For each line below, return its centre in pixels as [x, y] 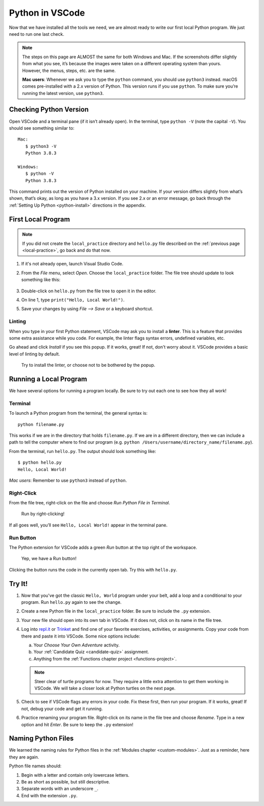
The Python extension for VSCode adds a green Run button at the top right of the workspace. [103, 547]
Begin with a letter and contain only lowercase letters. [75, 775]
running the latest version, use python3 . [63, 93]
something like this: [41, 280]
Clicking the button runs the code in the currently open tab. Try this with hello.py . [93, 569]
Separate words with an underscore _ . [60, 789]
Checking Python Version [49, 109]
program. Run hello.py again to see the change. [71, 602]
